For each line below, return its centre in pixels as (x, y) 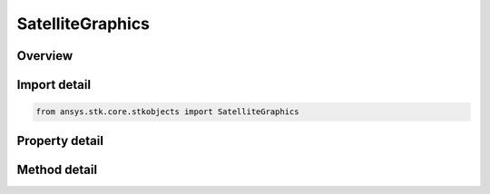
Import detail (54, 85)
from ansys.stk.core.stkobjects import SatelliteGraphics (167, 112)
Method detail (57, 169)
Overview (45, 56)
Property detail (60, 141)
